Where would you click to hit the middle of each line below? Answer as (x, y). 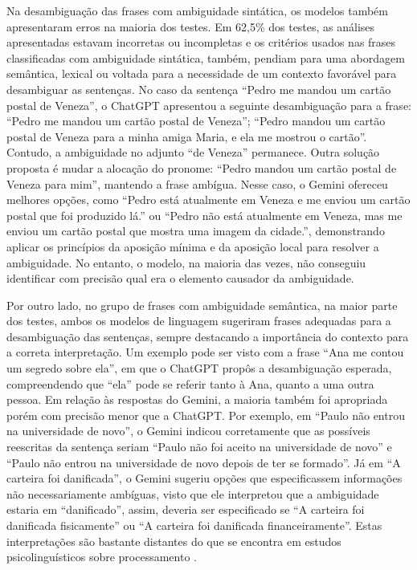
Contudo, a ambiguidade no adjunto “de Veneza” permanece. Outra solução (193, 152)
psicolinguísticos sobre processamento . (102, 557)
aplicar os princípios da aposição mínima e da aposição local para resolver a (193, 246)
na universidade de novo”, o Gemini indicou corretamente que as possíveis (188, 431)
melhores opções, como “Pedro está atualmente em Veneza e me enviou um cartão (208, 199)
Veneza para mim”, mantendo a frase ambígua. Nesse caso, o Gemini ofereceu (197, 183)
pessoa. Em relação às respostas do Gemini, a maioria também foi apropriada (197, 399)
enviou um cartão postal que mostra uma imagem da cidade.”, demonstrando (196, 231)
